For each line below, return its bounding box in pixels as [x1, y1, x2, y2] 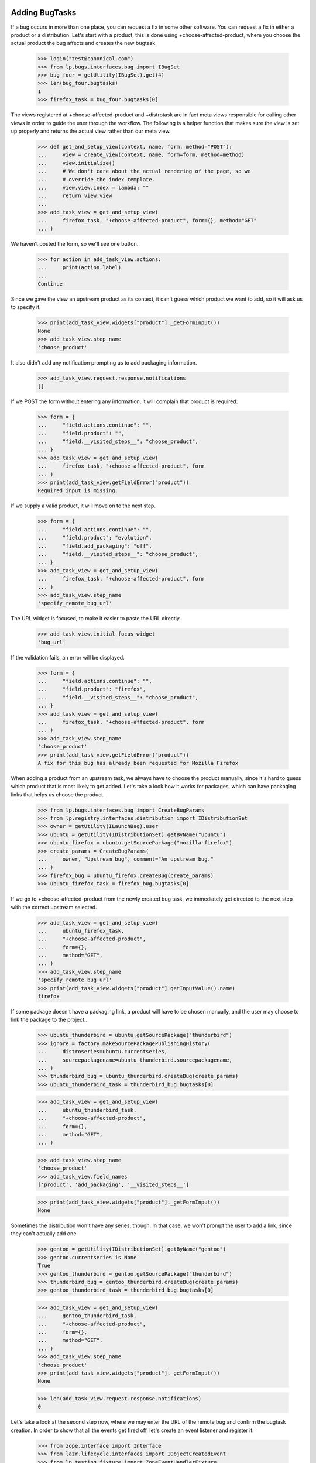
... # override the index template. [37, 176, 155, 183]
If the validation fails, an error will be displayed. [11, 654, 125, 661]
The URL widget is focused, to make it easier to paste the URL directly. [11, 615, 181, 622]
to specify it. [11, 304, 41, 311]
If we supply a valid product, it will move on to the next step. [11, 502, 156, 509]
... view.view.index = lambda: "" [37, 184, 149, 191]
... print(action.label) [37, 264, 122, 271]
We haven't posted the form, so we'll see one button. [11, 240, 139, 247]
